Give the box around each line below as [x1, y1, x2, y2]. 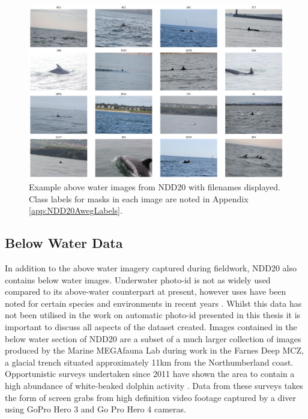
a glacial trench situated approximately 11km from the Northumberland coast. [5, 355, 294, 368]
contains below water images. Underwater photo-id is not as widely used [5, 273, 271, 286]
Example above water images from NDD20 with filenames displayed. [29, 181, 280, 193]
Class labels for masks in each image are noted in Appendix [29, 192, 249, 205]
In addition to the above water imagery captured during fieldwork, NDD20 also [5, 262, 297, 274]
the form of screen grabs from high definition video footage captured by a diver [5, 391, 296, 403]
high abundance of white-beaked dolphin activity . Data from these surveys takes [5, 379, 303, 391]
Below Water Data [5, 234, 123, 252]
